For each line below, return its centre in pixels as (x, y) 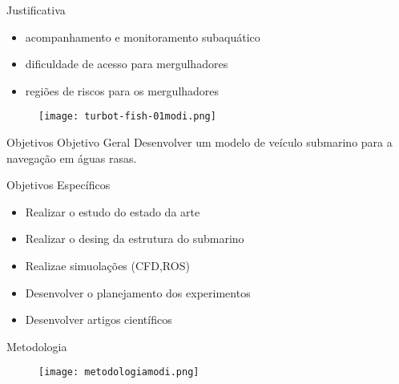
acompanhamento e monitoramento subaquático (143, 36)
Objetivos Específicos (58, 185)
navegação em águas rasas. (72, 158)
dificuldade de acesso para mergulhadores (127, 64)
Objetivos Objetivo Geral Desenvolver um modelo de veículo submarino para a (199, 142)
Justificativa (36, 10)
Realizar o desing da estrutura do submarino (135, 238)
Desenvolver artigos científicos (99, 319)
